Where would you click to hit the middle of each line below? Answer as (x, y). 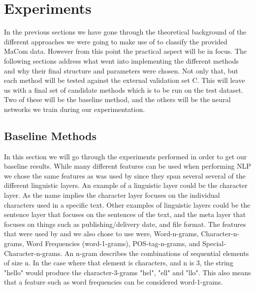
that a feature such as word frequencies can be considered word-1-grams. (113, 282)
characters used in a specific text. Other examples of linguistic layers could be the (127, 204)
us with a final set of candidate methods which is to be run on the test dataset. (124, 90)
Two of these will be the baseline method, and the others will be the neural (117, 99)
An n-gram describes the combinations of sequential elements (157, 253)
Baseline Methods (50, 135)
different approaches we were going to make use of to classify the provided (116, 41)
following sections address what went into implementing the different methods (121, 60)
